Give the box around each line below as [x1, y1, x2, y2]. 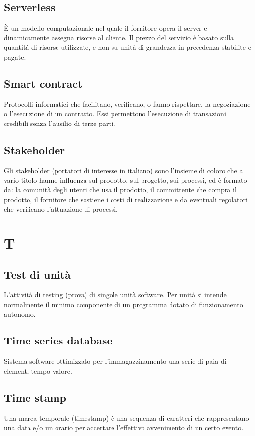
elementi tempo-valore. [4, 365, 72, 375]
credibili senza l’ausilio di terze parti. [4, 118, 115, 128]
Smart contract [4, 75, 83, 91]
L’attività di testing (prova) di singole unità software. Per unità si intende [4, 289, 227, 300]
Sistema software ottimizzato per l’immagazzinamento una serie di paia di [4, 356, 227, 366]
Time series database [4, 333, 113, 348]
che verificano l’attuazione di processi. [4, 204, 118, 214]
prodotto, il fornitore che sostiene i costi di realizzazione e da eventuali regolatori [4, 194, 248, 204]
